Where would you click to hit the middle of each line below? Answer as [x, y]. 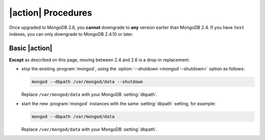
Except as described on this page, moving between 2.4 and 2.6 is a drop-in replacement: [99, 60]
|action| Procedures [51, 13]
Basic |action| [31, 48]
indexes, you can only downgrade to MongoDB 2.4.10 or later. [71, 34]
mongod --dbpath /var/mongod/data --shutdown [87, 82]
